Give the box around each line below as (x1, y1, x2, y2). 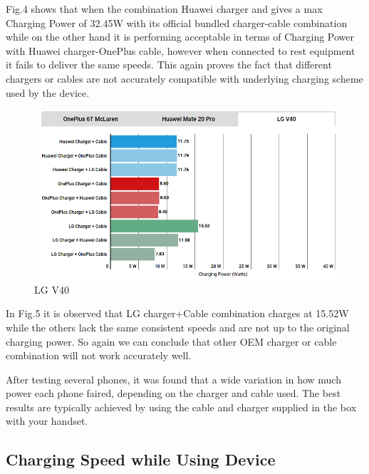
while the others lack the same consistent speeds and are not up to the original (6, 319, 350, 334)
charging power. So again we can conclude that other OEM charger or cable (6, 334, 337, 349)
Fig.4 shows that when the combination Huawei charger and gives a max (6, 1, 323, 16)
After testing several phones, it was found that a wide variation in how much (6, 371, 341, 386)
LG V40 (34, 282, 69, 297)
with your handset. (6, 413, 88, 428)
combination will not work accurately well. (6, 348, 192, 363)
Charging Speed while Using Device (6, 448, 276, 470)
